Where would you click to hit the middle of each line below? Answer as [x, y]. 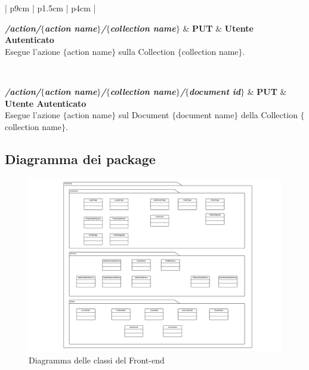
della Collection [269, 115]
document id [215, 91]
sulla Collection [147, 51]
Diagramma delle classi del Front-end [97, 360]
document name [205, 115]
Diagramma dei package [80, 158]
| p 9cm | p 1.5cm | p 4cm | [50, 8]
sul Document [144, 115]
